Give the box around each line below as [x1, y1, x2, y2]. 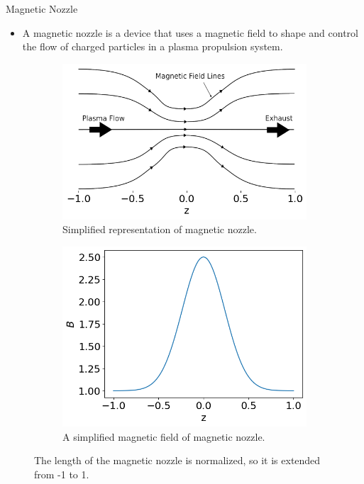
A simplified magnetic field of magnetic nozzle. [62, 429, 265, 444]
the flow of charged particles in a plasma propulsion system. [22, 39, 283, 54]
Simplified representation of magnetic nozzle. [62, 222, 257, 237]
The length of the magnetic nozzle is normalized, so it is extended [34, 453, 321, 468]
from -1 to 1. [34, 466, 89, 481]
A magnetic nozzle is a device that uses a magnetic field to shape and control [22, 25, 358, 40]
